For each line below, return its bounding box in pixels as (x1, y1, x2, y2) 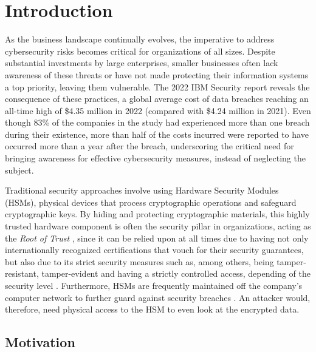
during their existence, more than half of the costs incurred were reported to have (5, 127, 309, 140)
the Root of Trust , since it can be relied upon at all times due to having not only (5, 231, 309, 244)
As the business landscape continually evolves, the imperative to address (5, 33, 275, 46)
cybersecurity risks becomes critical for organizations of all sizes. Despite (5, 44, 275, 57)
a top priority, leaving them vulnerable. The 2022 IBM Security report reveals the (5, 80, 310, 93)
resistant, (5, 267, 39, 280)
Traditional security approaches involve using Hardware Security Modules (5, 184, 279, 197)
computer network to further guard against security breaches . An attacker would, (5, 291, 311, 303)
